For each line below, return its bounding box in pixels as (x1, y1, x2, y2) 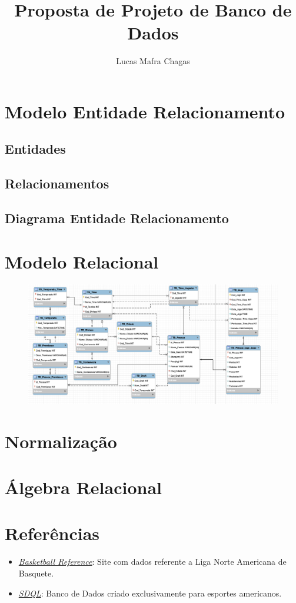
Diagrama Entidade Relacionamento (5, 209, 229, 227)
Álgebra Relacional (5, 475, 162, 499)
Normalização (5, 429, 117, 453)
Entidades (5, 140, 66, 158)
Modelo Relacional (5, 249, 159, 273)
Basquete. (18, 566, 54, 579)
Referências (5, 521, 100, 545)
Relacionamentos (5, 174, 109, 193)
